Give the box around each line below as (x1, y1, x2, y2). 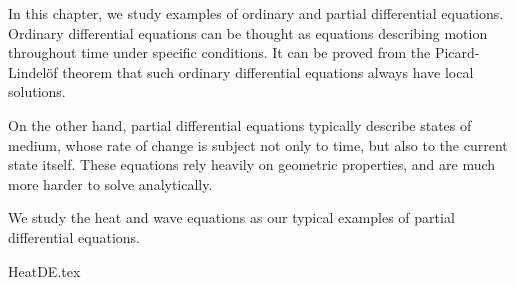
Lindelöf (8, 61, 58, 82)
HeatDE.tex (8, 260, 81, 281)
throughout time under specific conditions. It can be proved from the (8, 42, 431, 63)
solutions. (8, 81, 66, 102)
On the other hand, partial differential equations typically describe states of (8, 114, 472, 135)
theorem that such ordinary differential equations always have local (62, 61, 474, 82)
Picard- (434, 42, 480, 63)
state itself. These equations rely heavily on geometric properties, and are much (8, 154, 496, 175)
